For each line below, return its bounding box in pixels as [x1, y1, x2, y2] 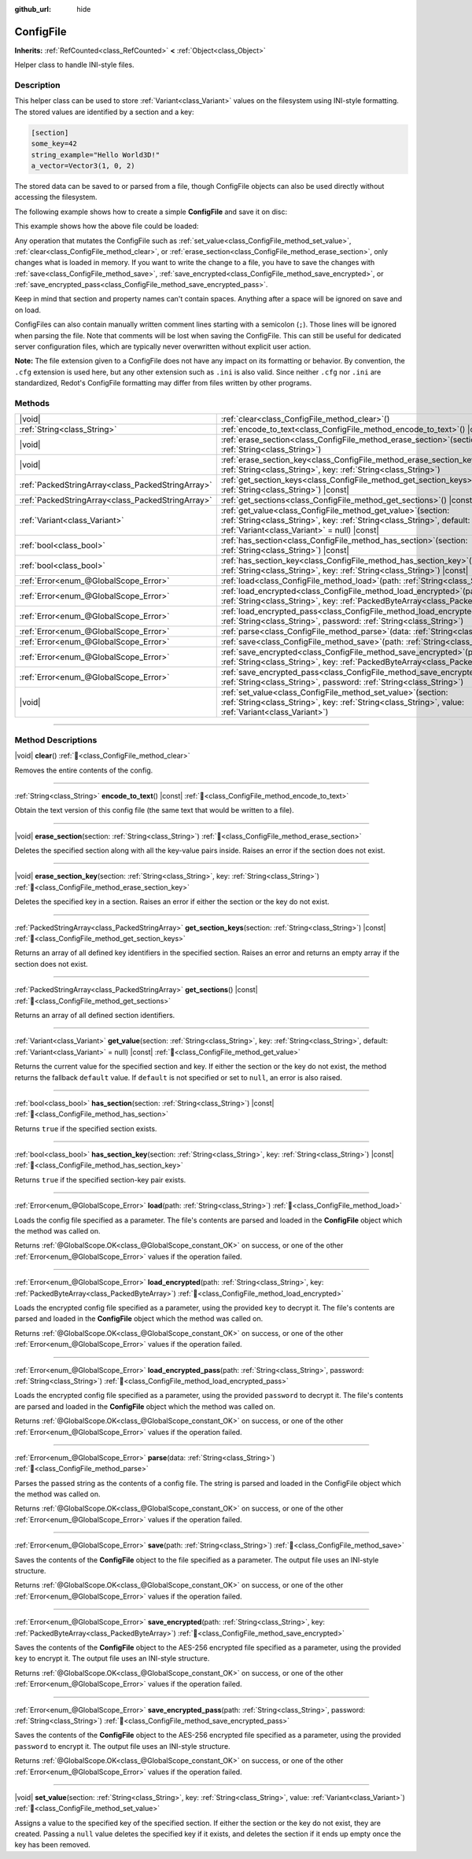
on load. [14, 305, 41, 315]
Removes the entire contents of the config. [14, 765, 153, 775]
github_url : [14, 5, 51, 13]
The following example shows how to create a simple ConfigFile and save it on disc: [14, 207, 288, 216]
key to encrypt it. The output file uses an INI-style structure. [14, 1654, 210, 1663]
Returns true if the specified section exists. [14, 1123, 157, 1133]
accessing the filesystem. [14, 193, 98, 202]
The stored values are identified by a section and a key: [14, 107, 194, 116]
